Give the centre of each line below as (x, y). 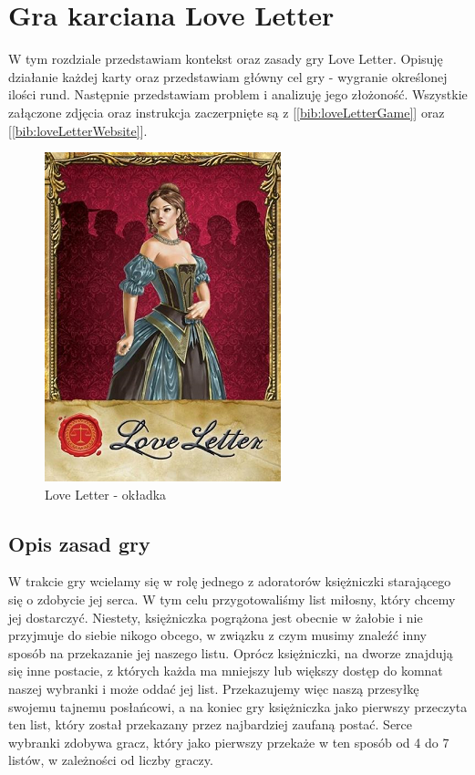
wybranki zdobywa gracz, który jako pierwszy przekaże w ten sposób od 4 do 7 (229, 742)
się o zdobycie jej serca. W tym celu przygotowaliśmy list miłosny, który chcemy (232, 599)
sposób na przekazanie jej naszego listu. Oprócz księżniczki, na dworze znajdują (231, 652)
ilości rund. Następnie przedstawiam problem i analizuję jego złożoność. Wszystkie (238, 94)
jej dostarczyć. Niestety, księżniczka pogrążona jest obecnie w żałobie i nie (216, 617)
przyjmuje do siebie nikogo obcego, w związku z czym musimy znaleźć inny (218, 635)
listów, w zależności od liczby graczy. (111, 760)
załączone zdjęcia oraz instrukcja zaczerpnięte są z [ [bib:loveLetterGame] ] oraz (227, 112)
